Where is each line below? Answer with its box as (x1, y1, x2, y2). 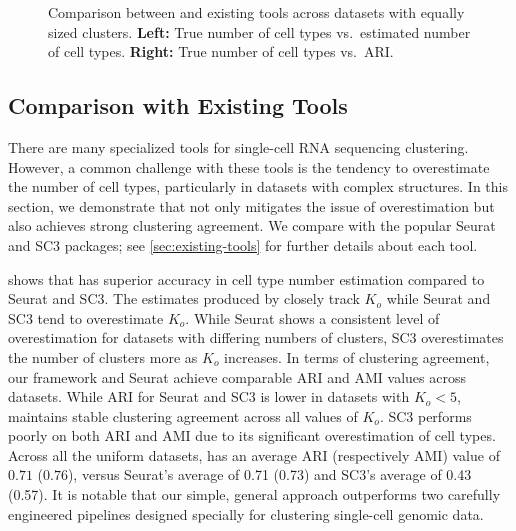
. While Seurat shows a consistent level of (185, 307, 440, 328)
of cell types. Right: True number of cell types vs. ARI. (48, 41, 394, 62)
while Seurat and (386, 288, 491, 309)
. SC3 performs (379, 405, 472, 426)
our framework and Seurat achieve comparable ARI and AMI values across (8, 366, 466, 387)
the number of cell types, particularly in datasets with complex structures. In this (8, 176, 508, 197)
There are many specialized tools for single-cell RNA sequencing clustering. (8, 136, 469, 157)
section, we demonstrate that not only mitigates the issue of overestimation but (8, 195, 495, 216)
